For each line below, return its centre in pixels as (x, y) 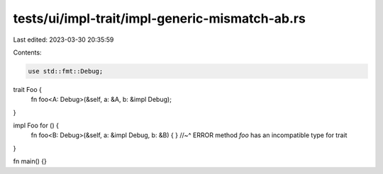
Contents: (27, 52)
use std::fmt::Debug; (66, 71)
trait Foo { (28, 89)
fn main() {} (30, 161)
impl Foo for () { (36, 126)
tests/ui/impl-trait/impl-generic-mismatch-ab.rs (160, 18)
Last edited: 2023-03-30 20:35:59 (63, 40)
